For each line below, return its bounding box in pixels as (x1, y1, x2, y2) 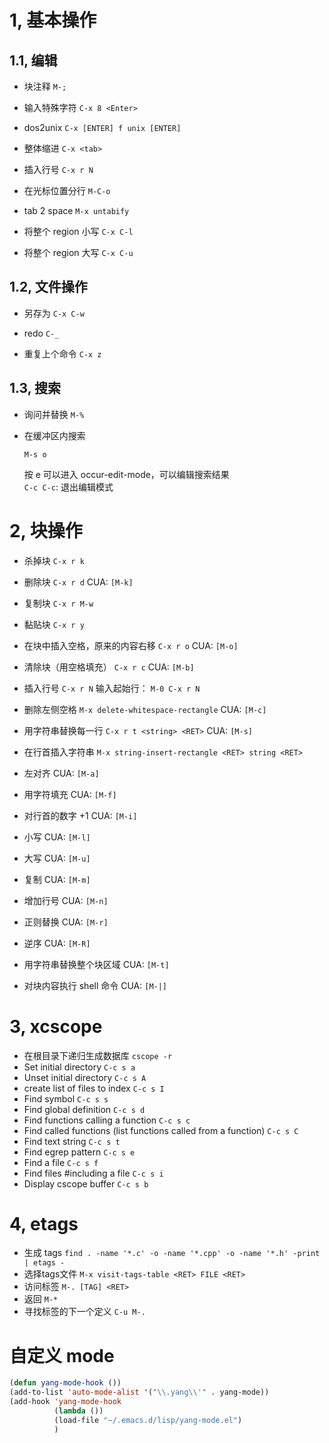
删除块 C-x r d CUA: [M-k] (23, 576, 134, 588)
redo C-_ (23, 327, 60, 339)
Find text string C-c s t (23, 1135, 121, 1147)
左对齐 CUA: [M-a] (23, 767, 100, 779)
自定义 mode (9, 1344, 115, 1367)
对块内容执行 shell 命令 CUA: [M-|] (23, 979, 168, 991)
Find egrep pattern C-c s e (23, 1146, 136, 1158)
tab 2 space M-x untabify (23, 205, 130, 216)
